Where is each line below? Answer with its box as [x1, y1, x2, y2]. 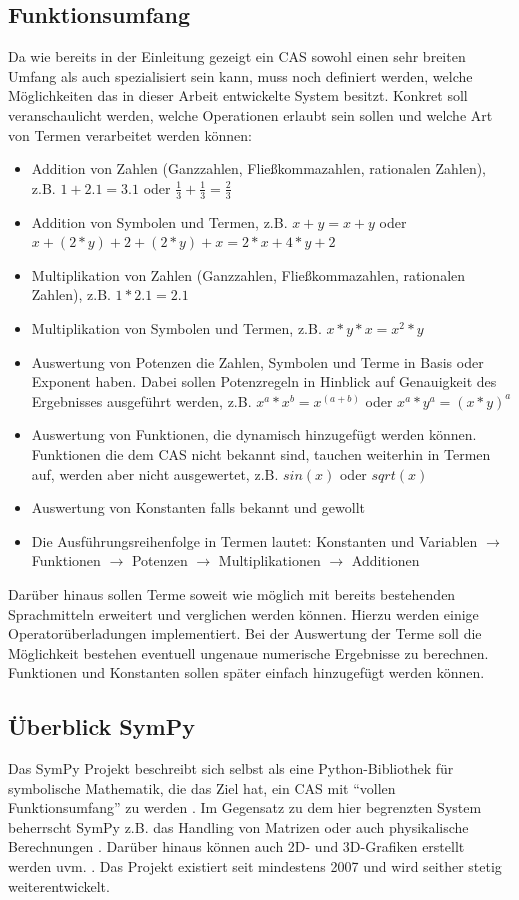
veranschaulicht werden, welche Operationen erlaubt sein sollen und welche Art [8, 104, 493, 125]
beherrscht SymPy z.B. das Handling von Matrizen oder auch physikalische [8, 816, 469, 837]
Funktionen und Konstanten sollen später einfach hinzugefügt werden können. [8, 662, 485, 683]
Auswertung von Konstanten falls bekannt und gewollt [31, 497, 365, 518]
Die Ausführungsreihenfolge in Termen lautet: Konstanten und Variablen [31, 530, 478, 551]
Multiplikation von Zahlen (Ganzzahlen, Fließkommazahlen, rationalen [31, 264, 466, 285]
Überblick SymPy [8, 711, 195, 742]
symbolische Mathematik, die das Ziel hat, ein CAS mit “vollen [8, 777, 396, 798]
